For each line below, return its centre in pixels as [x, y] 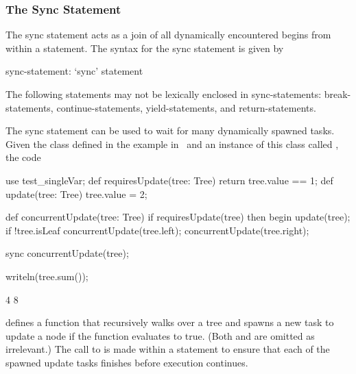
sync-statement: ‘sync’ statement [74, 71]
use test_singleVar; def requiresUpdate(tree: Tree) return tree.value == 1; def [169, 180]
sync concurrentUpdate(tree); [67, 253]
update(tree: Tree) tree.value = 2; [76, 194]
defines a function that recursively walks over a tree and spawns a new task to [170, 322]
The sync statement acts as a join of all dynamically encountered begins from [168, 35]
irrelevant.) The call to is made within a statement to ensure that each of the [168, 349]
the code [23, 157]
